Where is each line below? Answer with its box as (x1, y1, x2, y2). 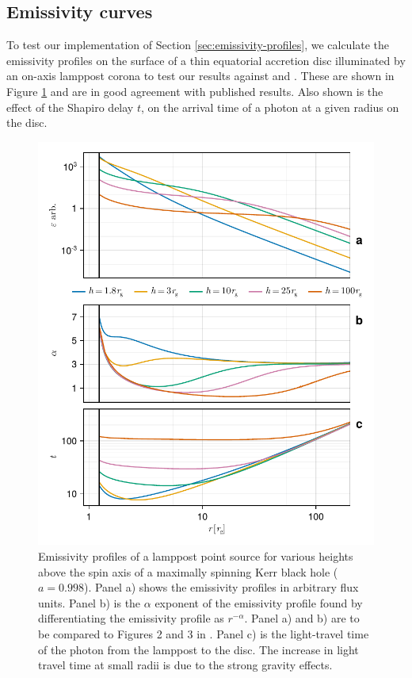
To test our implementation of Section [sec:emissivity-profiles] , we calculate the (6, 36, 390, 53)
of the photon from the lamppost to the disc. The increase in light (38, 641, 359, 657)
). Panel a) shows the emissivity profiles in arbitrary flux (83, 579, 359, 596)
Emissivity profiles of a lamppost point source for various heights (38, 547, 353, 564)
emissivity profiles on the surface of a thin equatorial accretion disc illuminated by (6, 52, 406, 68)
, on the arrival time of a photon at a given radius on (140, 98, 399, 115)
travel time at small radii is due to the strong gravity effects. (38, 657, 333, 673)
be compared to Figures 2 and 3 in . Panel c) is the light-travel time (38, 625, 369, 642)
